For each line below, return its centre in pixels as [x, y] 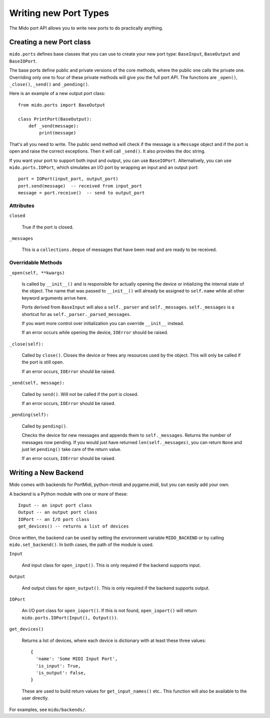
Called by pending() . [44, 426]
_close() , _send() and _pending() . [49, 84]
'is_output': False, [61, 673]
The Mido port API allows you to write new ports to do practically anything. [86, 28]
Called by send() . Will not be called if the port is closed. [80, 394]
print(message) [58, 133]
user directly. [35, 698]
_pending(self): [29, 415]
